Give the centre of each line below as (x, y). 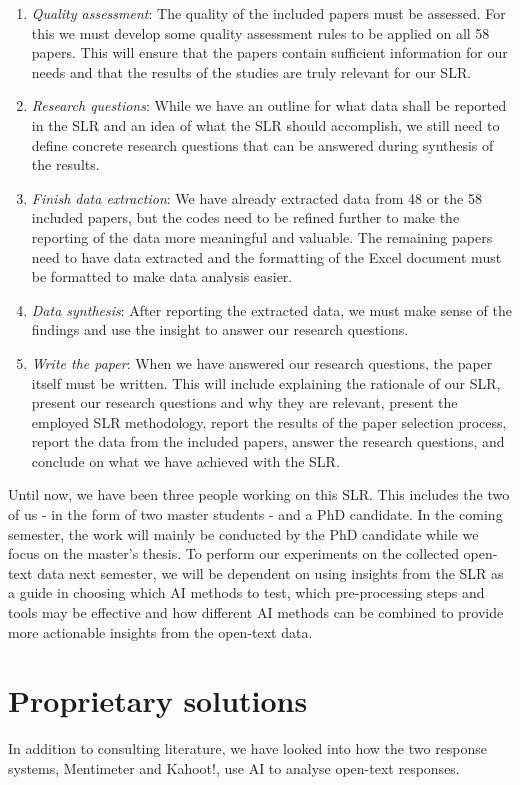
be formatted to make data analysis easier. (162, 276)
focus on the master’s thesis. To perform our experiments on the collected (233, 553)
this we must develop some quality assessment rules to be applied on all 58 (260, 32)
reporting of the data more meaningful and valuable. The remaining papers (262, 236)
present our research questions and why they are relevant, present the (244, 402)
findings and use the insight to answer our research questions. (220, 329)
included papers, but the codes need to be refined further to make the (245, 217)
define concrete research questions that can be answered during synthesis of (262, 144)
